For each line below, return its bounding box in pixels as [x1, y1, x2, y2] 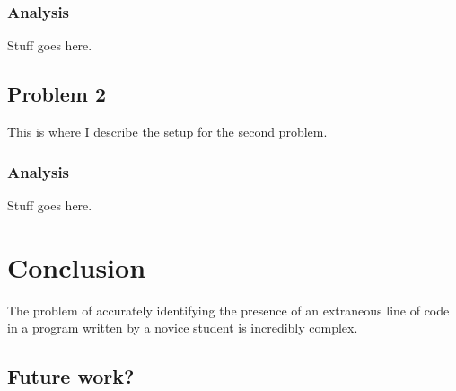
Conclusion [7, 248, 146, 285]
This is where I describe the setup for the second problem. [7, 122, 328, 141]
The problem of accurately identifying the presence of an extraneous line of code [7, 300, 450, 319]
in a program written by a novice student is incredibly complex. [7, 318, 358, 337]
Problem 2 [7, 80, 106, 108]
